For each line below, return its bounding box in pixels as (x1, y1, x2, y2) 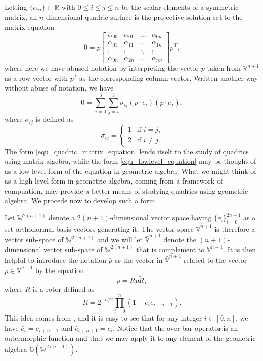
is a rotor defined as (32, 284, 95, 294)
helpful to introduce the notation (5, 255, 107, 265)
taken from (207, 63, 241, 73)
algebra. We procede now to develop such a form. (5, 195, 157, 206)
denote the (163, 234, 197, 245)
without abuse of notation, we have (5, 82, 114, 93)
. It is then (223, 244, 256, 254)
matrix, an (5, 12, 37, 22)
